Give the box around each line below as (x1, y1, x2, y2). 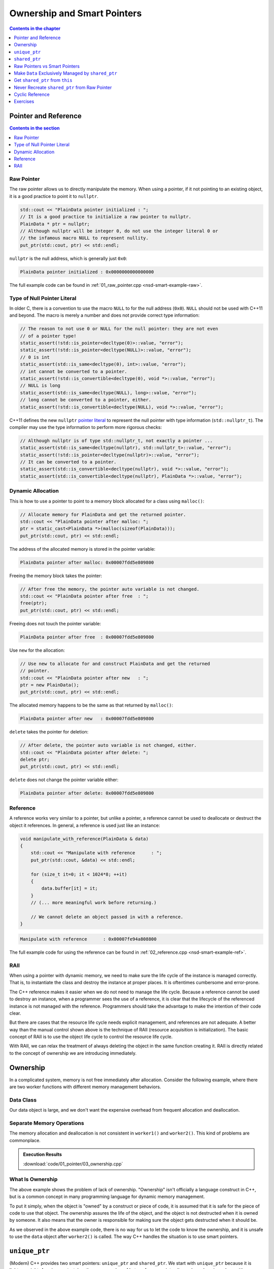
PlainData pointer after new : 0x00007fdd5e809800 (20, 716, 154, 722)
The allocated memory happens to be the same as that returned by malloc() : (9, 702, 174, 708)
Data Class (9, 1096, 37, 1104)
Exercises (14, 98, 35, 105)
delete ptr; (20, 757, 50, 762)
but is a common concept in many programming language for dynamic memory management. (9, 1193, 205, 1200)
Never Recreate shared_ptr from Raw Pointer (14, 84, 112, 90)
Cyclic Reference (14, 91, 50, 97)
